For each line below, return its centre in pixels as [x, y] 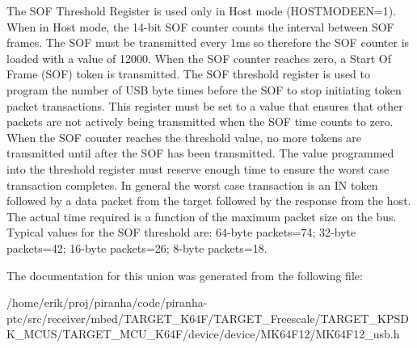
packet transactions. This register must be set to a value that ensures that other [205, 105]
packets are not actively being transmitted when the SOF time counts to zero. [200, 122]
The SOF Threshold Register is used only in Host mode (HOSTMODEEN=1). [202, 10]
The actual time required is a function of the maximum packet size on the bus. [202, 216]
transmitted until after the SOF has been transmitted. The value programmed [200, 153]
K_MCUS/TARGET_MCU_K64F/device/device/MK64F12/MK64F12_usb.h [203, 334]
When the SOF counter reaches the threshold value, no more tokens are [184, 137]
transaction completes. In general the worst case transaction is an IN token [192, 184]
